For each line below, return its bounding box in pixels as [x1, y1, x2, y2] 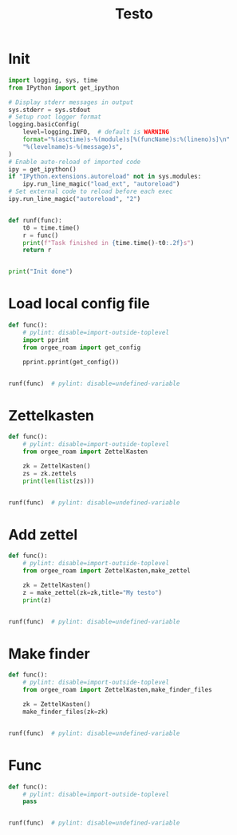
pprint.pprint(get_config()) [22, 358, 120, 366]
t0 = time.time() [22, 223, 81, 232]
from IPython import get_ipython [8, 83, 120, 92]
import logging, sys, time [8, 76, 98, 84]
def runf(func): [8, 216, 62, 224]
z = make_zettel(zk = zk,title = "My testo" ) [22, 588, 162, 596]
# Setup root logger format [8, 113, 102, 121]
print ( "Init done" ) [8, 267, 73, 276]
